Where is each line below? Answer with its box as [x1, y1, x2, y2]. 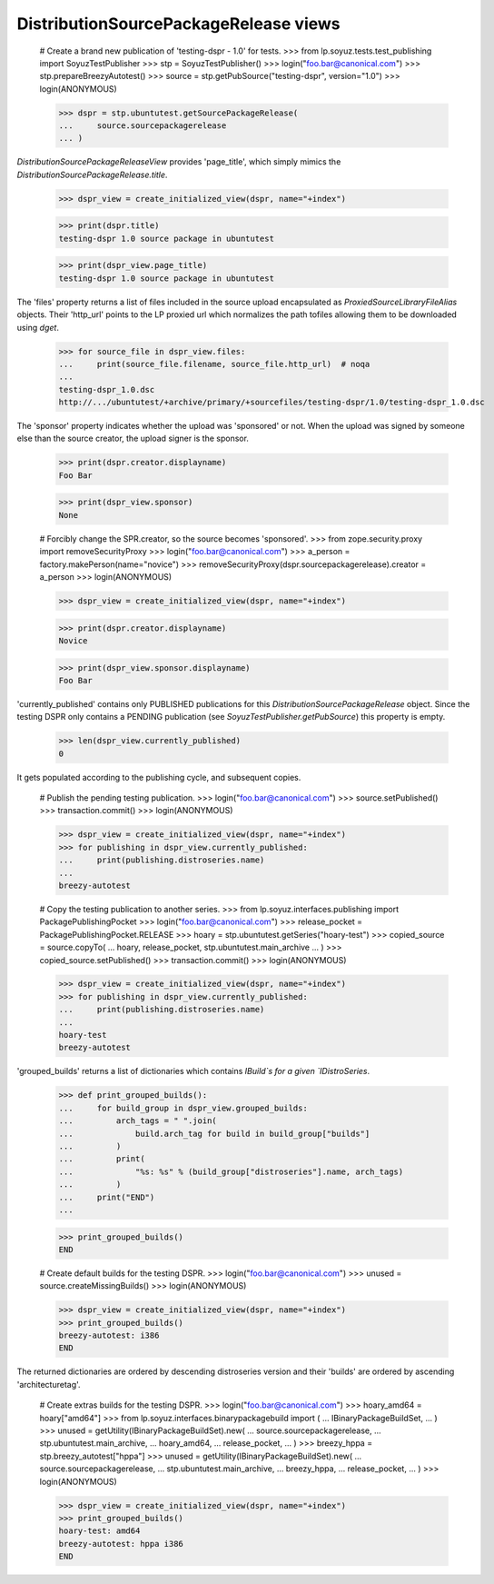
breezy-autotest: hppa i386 [58, 1539, 183, 1549]
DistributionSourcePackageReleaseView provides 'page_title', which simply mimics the [16, 156, 341, 167]
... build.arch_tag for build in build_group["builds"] [58, 1128, 370, 1139]
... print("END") [58, 1191, 155, 1202]
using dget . [16, 322, 59, 333]
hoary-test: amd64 [58, 1526, 141, 1536]
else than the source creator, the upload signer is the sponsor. [16, 433, 250, 444]
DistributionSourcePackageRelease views [16, 14, 341, 34]
